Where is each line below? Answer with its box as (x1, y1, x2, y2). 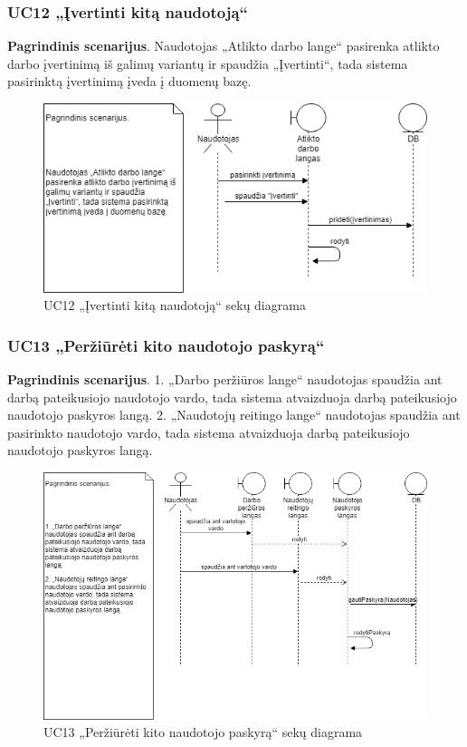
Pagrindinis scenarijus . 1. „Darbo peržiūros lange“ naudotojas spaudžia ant (7, 369, 443, 388)
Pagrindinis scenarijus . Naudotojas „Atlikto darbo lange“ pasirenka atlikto (7, 36, 440, 55)
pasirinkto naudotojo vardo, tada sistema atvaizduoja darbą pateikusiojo (7, 422, 410, 441)
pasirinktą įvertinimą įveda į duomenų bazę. (7, 72, 252, 91)
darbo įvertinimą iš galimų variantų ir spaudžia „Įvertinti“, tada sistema (7, 53, 408, 73)
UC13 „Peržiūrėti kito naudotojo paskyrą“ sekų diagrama (43, 723, 363, 742)
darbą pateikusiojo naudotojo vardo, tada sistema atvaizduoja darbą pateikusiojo (7, 387, 457, 406)
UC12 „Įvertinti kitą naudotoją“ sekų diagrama (43, 296, 306, 315)
